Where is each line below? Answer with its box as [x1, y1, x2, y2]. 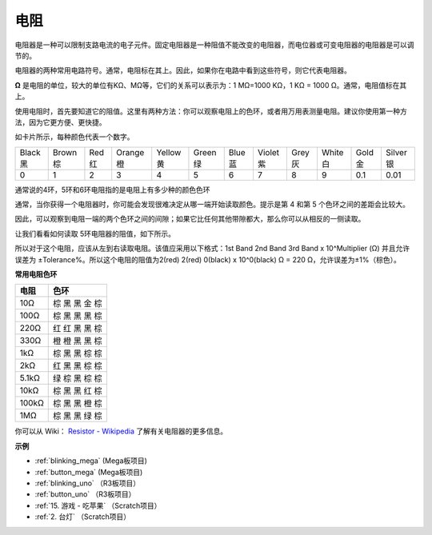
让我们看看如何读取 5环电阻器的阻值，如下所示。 [14, 229, 176, 238]
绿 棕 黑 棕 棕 [53, 373, 103, 384]
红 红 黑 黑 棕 [53, 323, 103, 334]
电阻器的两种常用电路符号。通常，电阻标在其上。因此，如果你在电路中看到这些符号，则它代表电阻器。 [14, 66, 351, 75]
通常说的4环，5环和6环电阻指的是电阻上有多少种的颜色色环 [14, 185, 211, 194]
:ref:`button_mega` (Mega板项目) [34, 467, 143, 477]
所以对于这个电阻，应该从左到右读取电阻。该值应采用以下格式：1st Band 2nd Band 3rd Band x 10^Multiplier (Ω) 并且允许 [14, 244, 410, 254]
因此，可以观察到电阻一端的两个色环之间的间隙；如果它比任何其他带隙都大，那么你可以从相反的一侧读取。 [14, 214, 366, 224]
